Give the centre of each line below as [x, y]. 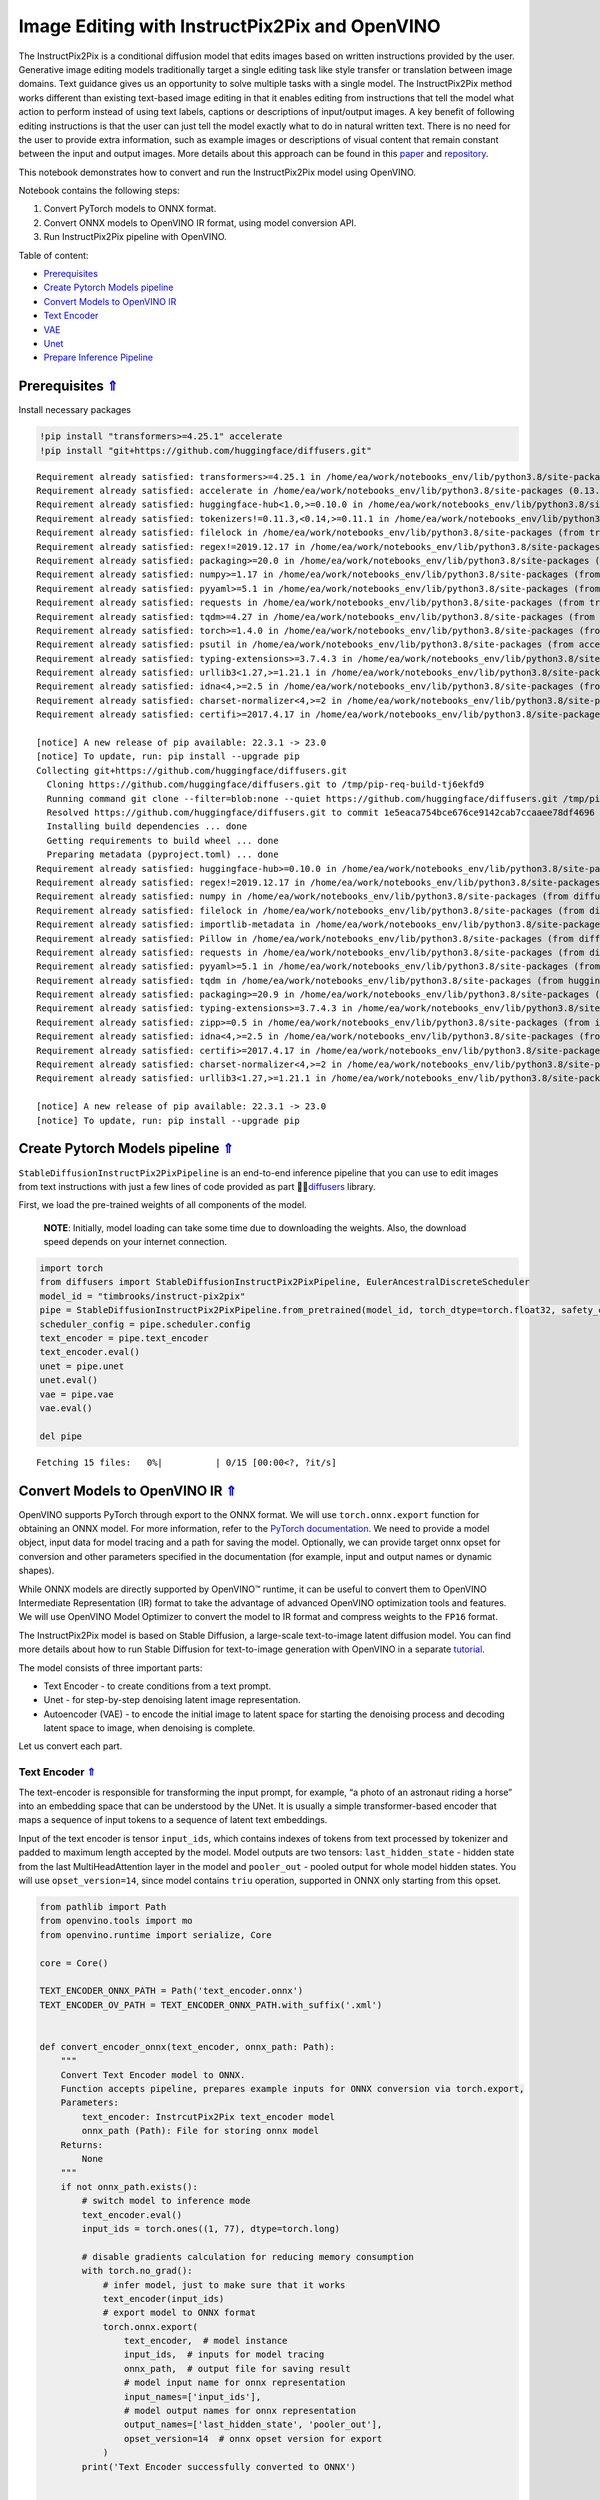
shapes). [36, 1571]
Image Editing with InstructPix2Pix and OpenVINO [229, 26]
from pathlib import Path [103, 1906]
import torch [71, 1268]
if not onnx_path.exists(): [129, 2186]
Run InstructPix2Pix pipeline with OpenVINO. [135, 237]
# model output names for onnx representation [240, 2411]
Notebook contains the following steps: [99, 191]
